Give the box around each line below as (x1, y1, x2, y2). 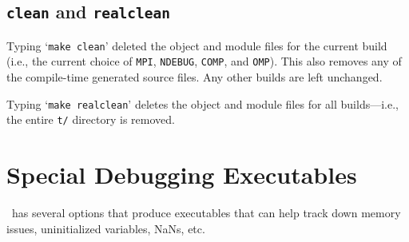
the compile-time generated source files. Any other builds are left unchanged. (6, 69, 383, 85)
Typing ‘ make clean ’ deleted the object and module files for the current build (6, 37, 387, 54)
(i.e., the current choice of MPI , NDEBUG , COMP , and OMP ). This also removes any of (6, 53, 402, 69)
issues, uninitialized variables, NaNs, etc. (6, 220, 205, 236)
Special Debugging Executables (6, 158, 357, 191)
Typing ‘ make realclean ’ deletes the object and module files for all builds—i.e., (6, 95, 399, 112)
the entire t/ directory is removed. (6, 111, 175, 128)
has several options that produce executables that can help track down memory (11, 204, 401, 221)
